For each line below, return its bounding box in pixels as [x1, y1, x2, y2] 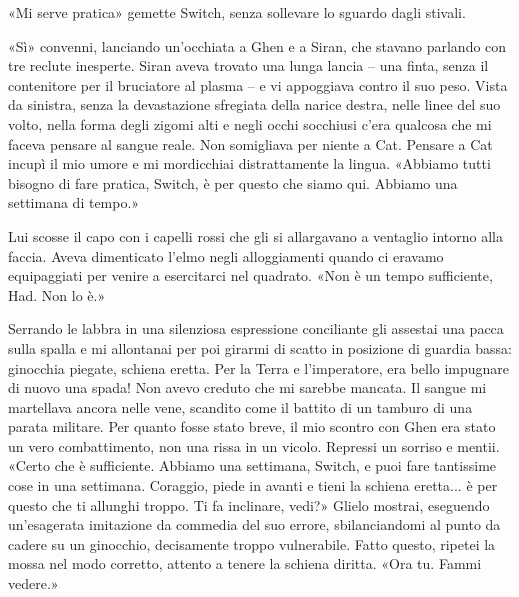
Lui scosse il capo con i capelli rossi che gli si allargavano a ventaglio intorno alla [8, 225, 504, 246]
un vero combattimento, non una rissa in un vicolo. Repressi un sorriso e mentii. [8, 435, 500, 456]
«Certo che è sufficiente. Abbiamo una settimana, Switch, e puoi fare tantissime [8, 455, 497, 476]
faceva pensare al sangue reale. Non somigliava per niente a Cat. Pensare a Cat [8, 133, 493, 154]
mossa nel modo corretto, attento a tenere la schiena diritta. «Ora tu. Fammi [8, 553, 482, 574]
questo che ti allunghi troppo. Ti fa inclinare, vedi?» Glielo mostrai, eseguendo [8, 494, 490, 515]
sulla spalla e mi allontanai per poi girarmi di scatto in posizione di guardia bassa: [8, 337, 512, 358]
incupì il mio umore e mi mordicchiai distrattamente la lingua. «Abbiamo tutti [8, 153, 491, 174]
